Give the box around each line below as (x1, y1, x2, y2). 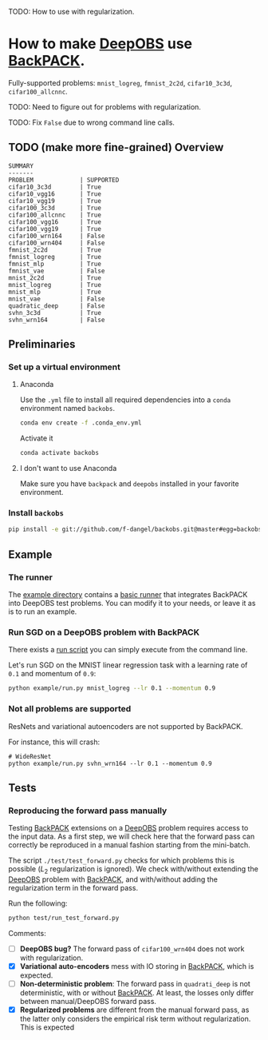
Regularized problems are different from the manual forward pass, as (19, 1005, 250, 1014)
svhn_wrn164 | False (8, 316, 105, 324)
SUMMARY (8, 161, 34, 170)
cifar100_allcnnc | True (8, 211, 102, 219)
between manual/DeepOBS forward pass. (19, 997, 157, 1006)
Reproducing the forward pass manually (8, 805, 167, 816)
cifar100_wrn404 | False (8, 239, 105, 247)
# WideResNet (8, 752, 52, 760)
